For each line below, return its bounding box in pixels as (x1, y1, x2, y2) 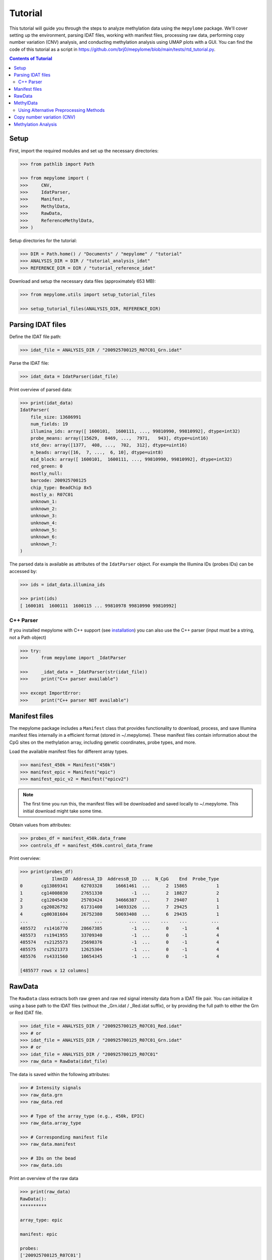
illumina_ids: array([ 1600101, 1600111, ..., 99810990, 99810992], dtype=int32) (30, 428, 241, 434)
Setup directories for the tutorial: (9, 237, 77, 244)
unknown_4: (30, 520, 57, 526)
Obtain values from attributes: (9, 822, 72, 828)
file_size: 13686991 (30, 414, 82, 420)
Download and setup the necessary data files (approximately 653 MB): (9, 278, 156, 284)
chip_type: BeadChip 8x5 (30, 484, 92, 490)
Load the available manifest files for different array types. (9, 748, 128, 754)
